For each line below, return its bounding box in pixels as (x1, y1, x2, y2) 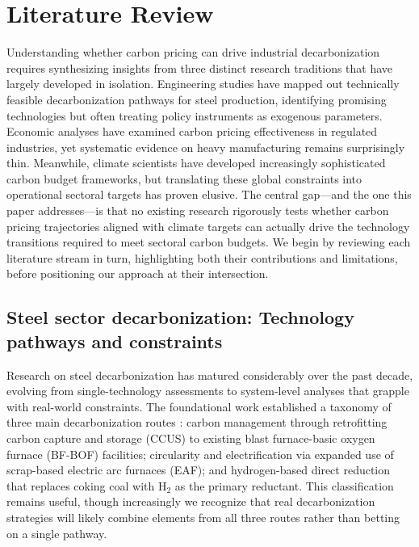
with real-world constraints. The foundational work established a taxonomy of (6, 398, 392, 414)
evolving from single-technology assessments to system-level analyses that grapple (6, 382, 409, 399)
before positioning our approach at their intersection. (6, 265, 269, 282)
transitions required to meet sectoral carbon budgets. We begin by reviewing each (6, 234, 411, 250)
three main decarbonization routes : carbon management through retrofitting (6, 414, 388, 431)
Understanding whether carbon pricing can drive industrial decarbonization (6, 44, 380, 61)
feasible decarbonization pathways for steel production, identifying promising (6, 90, 387, 107)
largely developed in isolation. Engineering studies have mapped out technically (6, 75, 400, 92)
